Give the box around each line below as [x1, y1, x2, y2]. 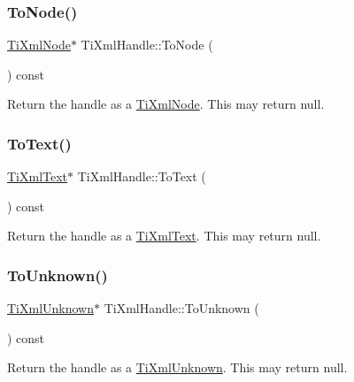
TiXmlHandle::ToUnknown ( [104, 299, 259, 317]
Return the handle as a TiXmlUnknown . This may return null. [7, 358, 348, 377]
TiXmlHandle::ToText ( [77, 167, 206, 186]
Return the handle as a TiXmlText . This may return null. [7, 226, 321, 245]
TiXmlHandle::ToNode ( [81, 35, 213, 54]
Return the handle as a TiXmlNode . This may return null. [7, 95, 325, 113]
